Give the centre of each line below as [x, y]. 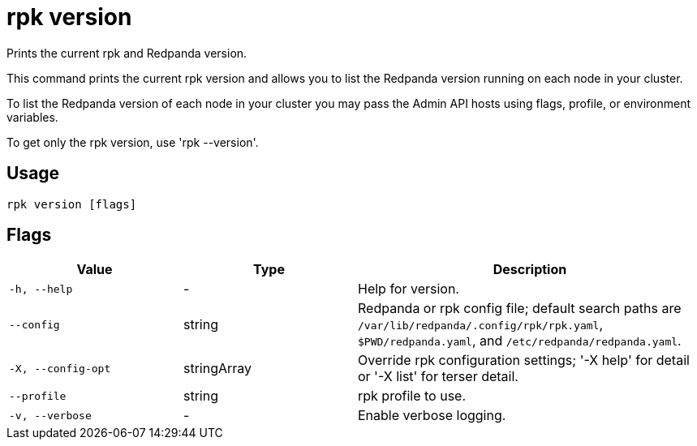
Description [530, 270]
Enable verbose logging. [432, 416]
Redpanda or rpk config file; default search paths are [520, 309]
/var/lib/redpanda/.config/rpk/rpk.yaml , [481, 325]
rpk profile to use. [412, 396]
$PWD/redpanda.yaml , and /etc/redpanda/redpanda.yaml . [520, 341]
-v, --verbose [50, 415]
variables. [32, 117]
